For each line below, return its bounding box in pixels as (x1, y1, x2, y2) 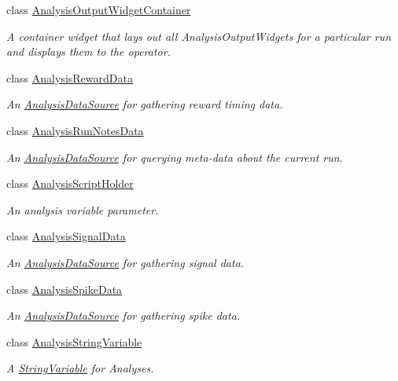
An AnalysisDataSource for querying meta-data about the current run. (6, 148, 343, 165)
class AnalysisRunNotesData (6, 122, 144, 138)
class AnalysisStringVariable (6, 333, 142, 350)
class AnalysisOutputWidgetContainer (6, 2, 191, 17)
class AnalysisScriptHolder (6, 175, 134, 192)
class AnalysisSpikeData (6, 280, 123, 297)
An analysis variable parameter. (6, 201, 159, 218)
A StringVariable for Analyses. (6, 360, 154, 376)
